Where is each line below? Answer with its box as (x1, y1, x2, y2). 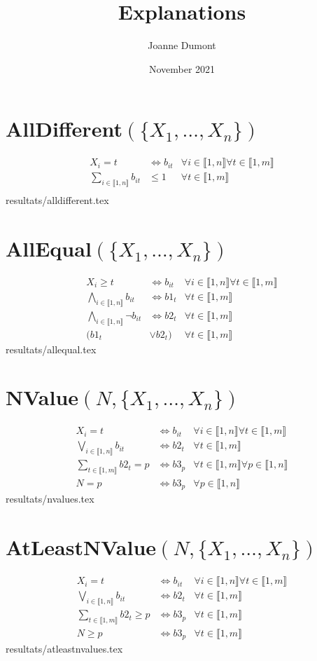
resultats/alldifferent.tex (6, 193, 109, 207)
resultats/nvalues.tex (6, 491, 94, 506)
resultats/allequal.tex (6, 341, 97, 356)
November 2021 (148, 61, 216, 76)
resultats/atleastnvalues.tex (6, 641, 123, 656)
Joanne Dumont (148, 38, 216, 53)
